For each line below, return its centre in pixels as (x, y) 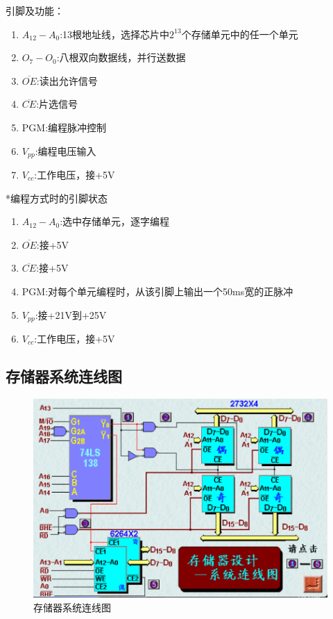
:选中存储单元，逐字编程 (115, 221)
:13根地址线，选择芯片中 (115, 34)
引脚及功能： (35, 10)
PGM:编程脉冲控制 (64, 127)
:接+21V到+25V (71, 314)
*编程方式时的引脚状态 (57, 198)
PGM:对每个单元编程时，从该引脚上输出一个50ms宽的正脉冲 (157, 291)
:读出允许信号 (67, 80)
